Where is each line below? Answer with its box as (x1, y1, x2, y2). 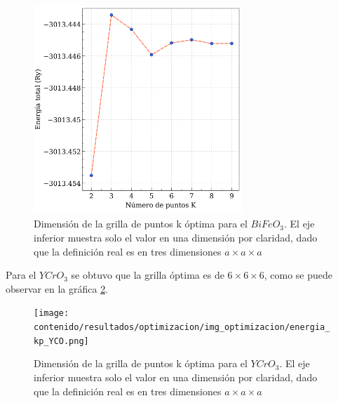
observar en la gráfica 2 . (6, 281, 109, 296)
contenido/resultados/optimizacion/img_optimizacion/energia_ (34, 322, 330, 333)
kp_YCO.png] (34, 336, 89, 346)
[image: (34, 308, 69, 319)
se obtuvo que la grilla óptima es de (71, 267, 224, 282)
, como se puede (264, 267, 332, 282)
